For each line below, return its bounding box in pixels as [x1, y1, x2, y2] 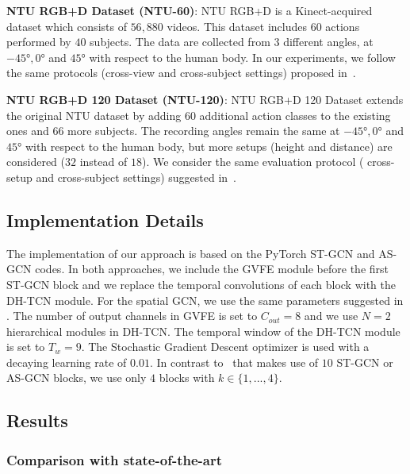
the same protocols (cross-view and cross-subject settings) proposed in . [6, 64, 356, 81]
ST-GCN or [336, 353, 393, 370]
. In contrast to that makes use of [149, 353, 319, 370]
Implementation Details [6, 207, 204, 232]
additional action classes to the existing [199, 106, 391, 123]
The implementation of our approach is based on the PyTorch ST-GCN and [6, 245, 375, 261]
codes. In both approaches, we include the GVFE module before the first [35, 260, 389, 277]
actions [325, 17, 360, 34]
